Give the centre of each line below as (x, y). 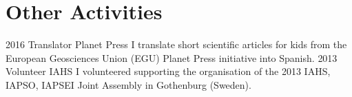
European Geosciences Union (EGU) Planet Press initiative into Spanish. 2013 (172, 57)
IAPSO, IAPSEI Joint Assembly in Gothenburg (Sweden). (128, 84)
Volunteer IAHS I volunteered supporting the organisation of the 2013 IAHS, (168, 71)
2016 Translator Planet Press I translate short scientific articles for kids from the (176, 44)
